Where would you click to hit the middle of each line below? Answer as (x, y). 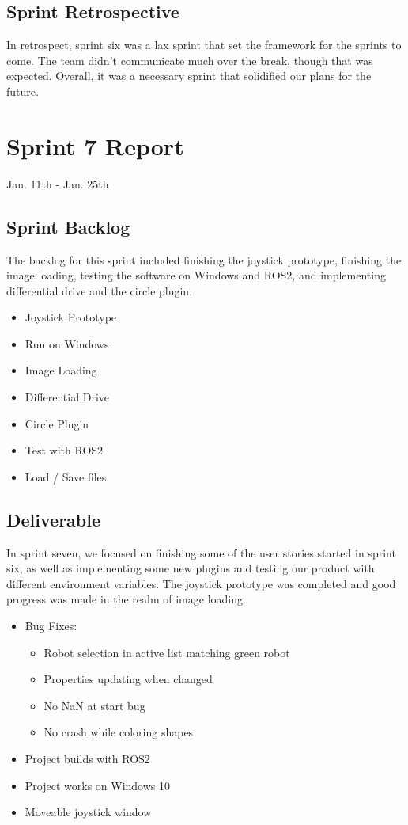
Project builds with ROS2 (87, 758)
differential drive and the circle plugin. (100, 290)
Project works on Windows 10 (98, 785)
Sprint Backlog (68, 226)
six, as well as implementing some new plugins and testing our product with (191, 568)
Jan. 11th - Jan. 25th (58, 183)
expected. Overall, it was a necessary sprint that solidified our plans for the (189, 76)
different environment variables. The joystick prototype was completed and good (201, 583)
